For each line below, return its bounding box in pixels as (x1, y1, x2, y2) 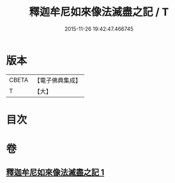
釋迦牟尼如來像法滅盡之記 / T (29, 5, 169, 19)
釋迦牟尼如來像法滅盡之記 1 (6, 168, 105, 178)
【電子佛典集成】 (34, 76, 81, 84)
